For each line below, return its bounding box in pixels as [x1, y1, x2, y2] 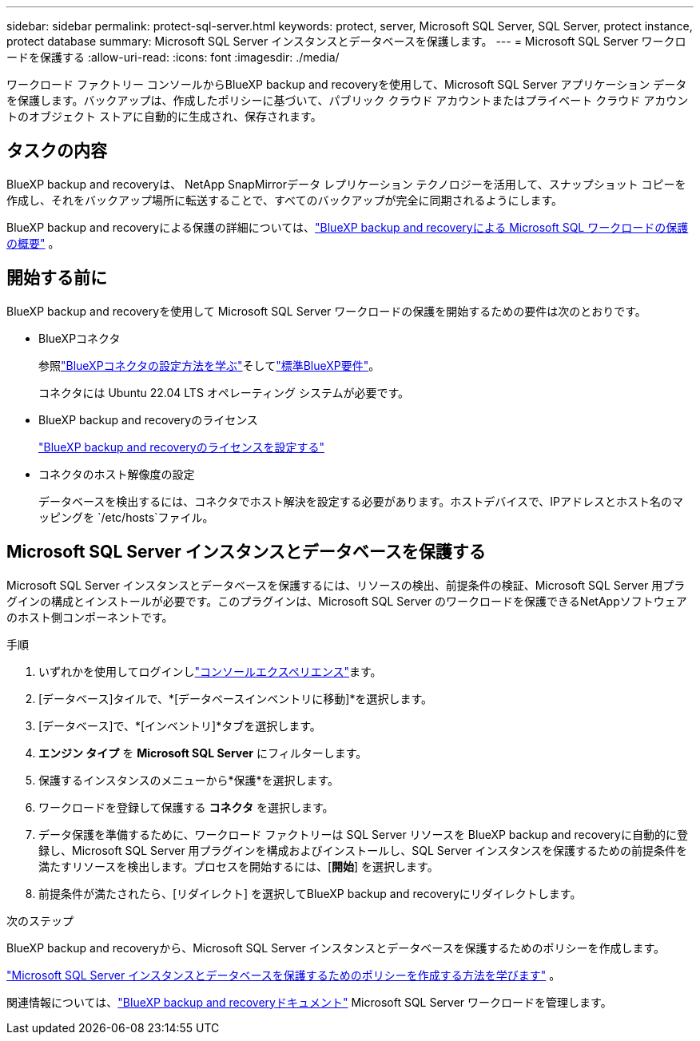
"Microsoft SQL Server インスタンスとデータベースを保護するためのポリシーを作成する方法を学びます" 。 [6, 967, 561, 982]
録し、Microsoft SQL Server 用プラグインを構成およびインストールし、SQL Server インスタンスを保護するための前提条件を [38, 843, 687, 857]
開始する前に [6, 268, 107, 288]
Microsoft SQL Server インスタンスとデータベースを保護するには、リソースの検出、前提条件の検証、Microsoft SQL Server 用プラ [6, 578, 686, 592]
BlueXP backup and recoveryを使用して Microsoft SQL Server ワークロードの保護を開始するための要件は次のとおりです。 [6, 304, 646, 318]
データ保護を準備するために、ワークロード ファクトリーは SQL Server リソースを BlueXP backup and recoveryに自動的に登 [38, 827, 688, 841]
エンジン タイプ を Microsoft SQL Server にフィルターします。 [38, 745, 368, 760]
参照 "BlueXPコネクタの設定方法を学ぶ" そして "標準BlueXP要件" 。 [38, 358, 380, 372]
